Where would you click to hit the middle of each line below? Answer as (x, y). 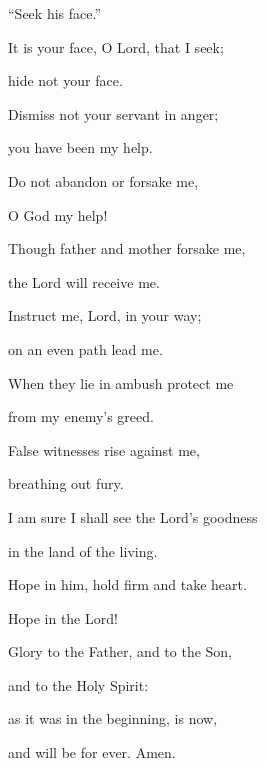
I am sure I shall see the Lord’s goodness (133, 516)
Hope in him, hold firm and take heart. (127, 584)
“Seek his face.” (55, 13)
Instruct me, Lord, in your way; (105, 315)
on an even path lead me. (85, 348)
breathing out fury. (66, 483)
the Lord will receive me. (84, 281)
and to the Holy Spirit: (78, 684)
